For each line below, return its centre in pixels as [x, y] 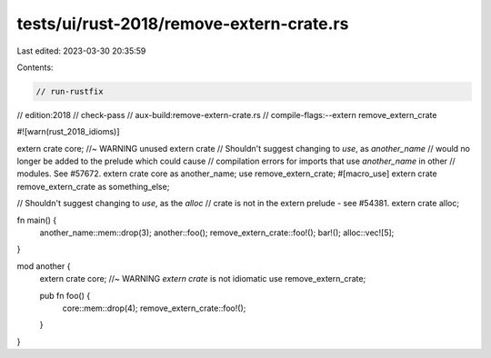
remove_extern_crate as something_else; [93, 186]
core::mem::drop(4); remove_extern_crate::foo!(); [154, 308]
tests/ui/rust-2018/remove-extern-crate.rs [183, 24]
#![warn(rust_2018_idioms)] [68, 132]
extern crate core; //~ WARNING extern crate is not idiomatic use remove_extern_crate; [203, 279]
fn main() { [37, 220]
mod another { [44, 266]
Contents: [35, 67]
